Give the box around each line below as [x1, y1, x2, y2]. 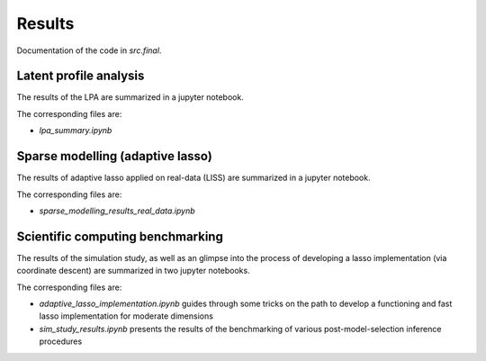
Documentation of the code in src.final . [16, 45, 162, 56]
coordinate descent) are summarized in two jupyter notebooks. [16, 266, 251, 276]
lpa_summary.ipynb [39, 125, 112, 136]
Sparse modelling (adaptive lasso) [16, 149, 213, 164]
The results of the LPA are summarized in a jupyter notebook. [16, 92, 245, 103]
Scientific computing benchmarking [16, 229, 224, 244]
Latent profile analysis [16, 68, 145, 84]
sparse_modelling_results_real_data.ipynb [39, 205, 195, 216]
